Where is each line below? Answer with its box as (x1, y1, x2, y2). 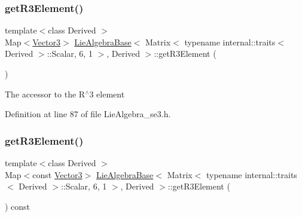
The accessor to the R (5, 87, 86, 100)
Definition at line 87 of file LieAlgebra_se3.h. (5, 108, 171, 120)
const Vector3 (32, 168, 83, 181)
